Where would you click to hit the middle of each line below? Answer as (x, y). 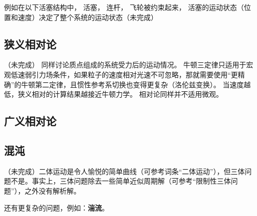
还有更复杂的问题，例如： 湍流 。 (56, 207)
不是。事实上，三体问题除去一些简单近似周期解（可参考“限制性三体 (121, 181)
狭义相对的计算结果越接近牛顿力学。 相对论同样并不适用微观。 (120, 94)
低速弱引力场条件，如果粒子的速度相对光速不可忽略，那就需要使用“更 (124, 74)
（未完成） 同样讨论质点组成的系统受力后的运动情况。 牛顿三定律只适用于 (125, 65)
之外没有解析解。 (53, 190)
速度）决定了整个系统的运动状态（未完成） (88, 17)
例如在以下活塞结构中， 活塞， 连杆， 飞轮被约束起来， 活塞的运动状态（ (124, 7)
